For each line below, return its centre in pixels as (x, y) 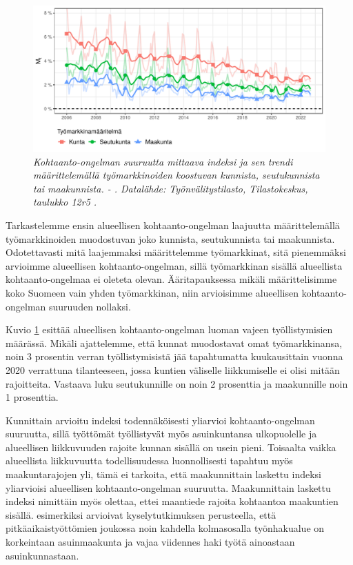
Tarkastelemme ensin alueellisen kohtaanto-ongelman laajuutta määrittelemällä (173, 225)
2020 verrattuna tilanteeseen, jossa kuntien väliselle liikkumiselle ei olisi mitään (173, 369)
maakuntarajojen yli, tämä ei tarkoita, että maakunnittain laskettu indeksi (164, 474)
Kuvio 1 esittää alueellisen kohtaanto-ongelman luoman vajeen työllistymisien (169, 329)
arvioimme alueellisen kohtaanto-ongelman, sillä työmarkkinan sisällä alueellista (174, 265)
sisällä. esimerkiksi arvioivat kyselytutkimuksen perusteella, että (141, 514)
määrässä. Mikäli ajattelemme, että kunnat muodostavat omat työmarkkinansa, (174, 343)
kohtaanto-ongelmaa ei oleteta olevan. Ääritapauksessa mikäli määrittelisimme (171, 279)
